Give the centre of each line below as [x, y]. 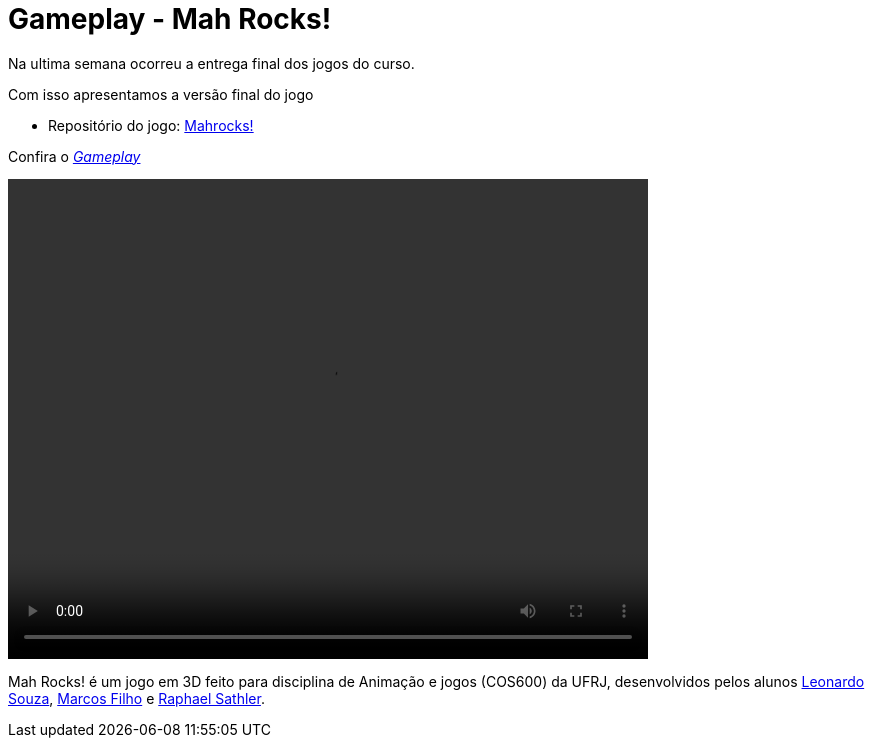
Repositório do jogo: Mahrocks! [151, 125]
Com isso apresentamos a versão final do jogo [161, 94]
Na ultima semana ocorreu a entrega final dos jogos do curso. [211, 63]
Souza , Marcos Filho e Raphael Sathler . [136, 698]
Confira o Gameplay [74, 156]
